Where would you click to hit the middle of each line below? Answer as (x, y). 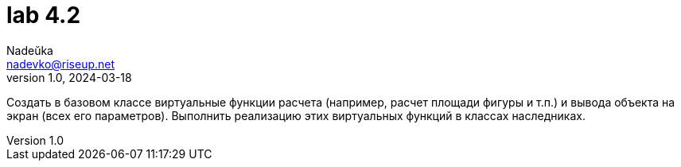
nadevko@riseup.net (61, 64)
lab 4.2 (44, 15)
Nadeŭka (30, 50)
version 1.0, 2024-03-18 (69, 77)
